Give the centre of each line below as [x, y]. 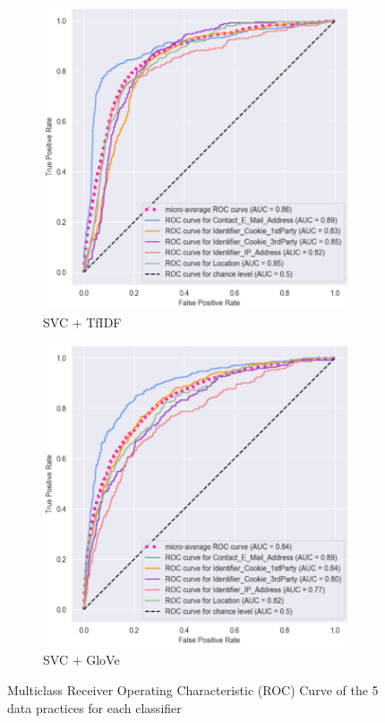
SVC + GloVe [81, 660]
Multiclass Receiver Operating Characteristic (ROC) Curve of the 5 [193, 689]
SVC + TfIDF [82, 322]
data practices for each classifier [94, 707]
